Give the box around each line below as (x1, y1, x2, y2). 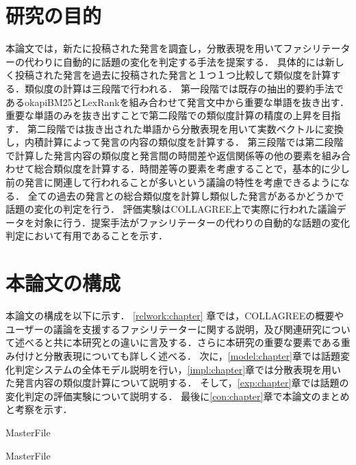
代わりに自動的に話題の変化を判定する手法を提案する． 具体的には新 (24, 54, 335, 68)
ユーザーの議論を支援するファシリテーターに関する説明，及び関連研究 (5, 321, 322, 336)
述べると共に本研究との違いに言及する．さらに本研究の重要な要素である (14, 335, 341, 349)
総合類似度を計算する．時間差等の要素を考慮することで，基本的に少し (34, 161, 351, 176)
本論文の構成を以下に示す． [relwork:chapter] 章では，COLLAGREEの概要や (5, 308, 344, 323)
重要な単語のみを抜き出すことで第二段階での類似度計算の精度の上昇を (5, 108, 322, 122)
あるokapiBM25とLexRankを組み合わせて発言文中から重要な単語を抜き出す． (5, 94, 350, 109)
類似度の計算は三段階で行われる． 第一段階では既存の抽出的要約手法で (24, 81, 344, 95)
